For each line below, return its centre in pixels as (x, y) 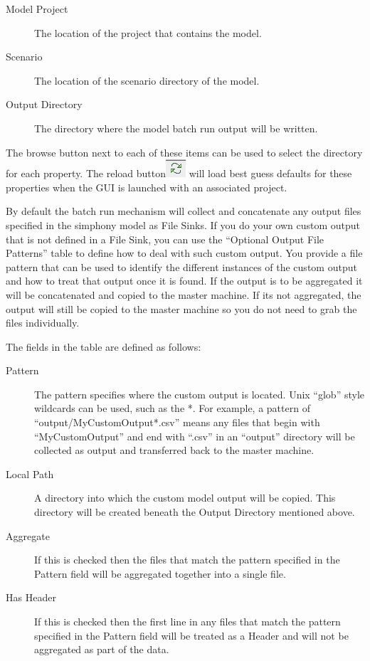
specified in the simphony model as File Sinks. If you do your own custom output (183, 224)
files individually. (43, 323)
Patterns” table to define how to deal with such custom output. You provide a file (184, 253)
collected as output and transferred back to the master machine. (174, 450)
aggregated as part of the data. (102, 649)
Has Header (31, 597)
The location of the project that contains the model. (148, 32)
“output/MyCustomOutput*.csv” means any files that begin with (177, 422)
